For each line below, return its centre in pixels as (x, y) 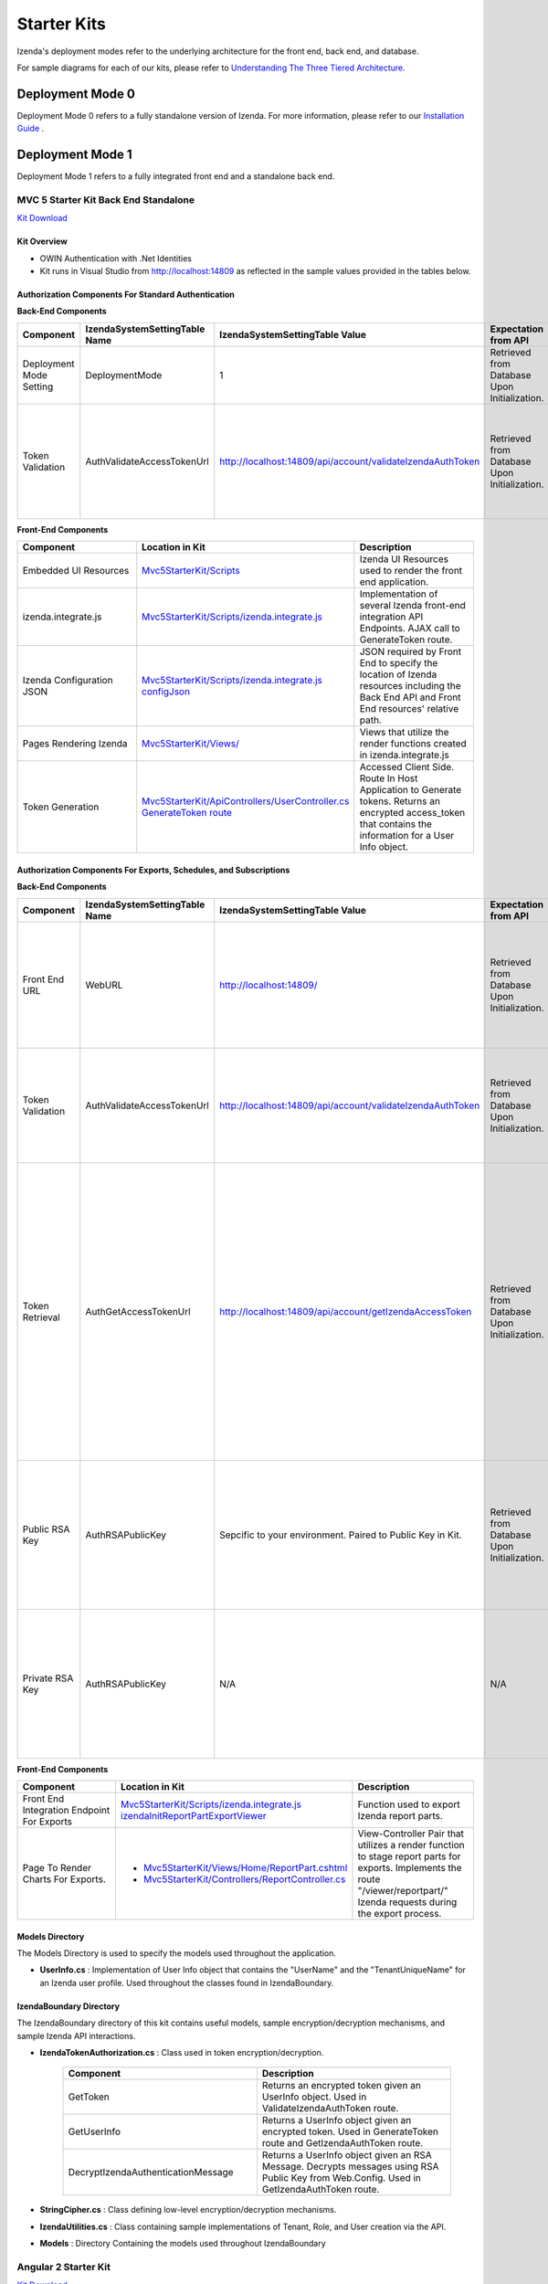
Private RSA (48, 1678)
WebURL (104, 985)
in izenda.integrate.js (404, 756)
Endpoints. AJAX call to (410, 629)
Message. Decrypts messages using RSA (350, 2167)
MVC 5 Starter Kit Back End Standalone (106, 199)
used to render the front (411, 571)
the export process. (400, 1914)
